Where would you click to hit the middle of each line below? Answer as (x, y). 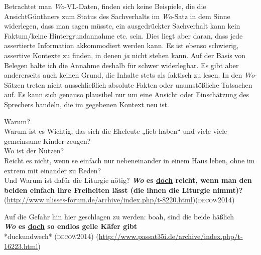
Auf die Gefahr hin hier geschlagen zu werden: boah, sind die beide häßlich (119, 216)
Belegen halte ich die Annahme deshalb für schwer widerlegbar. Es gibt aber (121, 65)
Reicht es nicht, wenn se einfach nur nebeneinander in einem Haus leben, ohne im (129, 160)
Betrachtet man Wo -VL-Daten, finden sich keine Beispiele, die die (105, 6)
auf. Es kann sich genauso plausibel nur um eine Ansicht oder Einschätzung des (126, 94)
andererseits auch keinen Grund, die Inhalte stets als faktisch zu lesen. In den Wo (129, 75)
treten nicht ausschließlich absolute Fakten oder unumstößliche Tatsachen (140, 84)
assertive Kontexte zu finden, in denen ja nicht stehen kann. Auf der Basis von (125, 55)
